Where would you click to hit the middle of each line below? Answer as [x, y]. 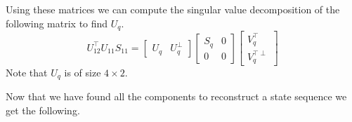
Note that [27, 73]
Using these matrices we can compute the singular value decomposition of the [173, 9]
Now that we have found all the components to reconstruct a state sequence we [176, 96]
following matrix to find [57, 23]
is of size [83, 73]
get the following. [43, 110]
